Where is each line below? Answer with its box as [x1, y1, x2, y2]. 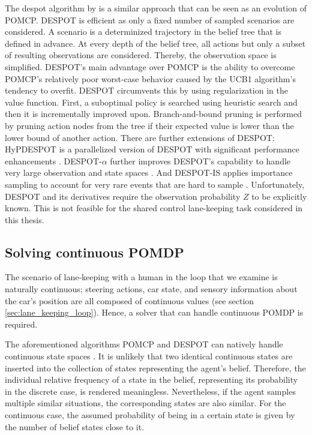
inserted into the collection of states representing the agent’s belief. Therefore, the [5, 361, 306, 374]
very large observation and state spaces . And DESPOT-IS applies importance [5, 166, 293, 179]
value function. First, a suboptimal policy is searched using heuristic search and [5, 95, 298, 108]
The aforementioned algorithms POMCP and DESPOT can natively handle [5, 338, 283, 350]
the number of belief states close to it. [5, 420, 145, 433]
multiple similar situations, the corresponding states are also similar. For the [5, 397, 286, 409]
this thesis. [5, 213, 44, 226]
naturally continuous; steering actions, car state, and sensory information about [5, 283, 298, 295]
